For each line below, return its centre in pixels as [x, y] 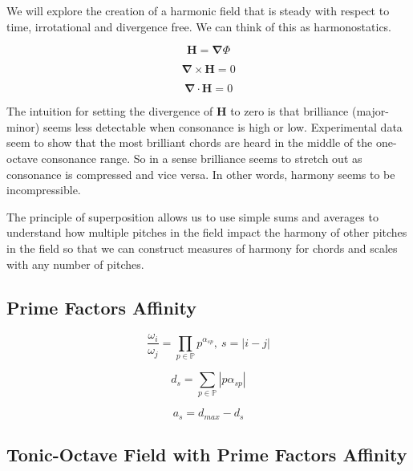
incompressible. [44, 190]
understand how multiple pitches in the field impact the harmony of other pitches [207, 232]
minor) [23, 126]
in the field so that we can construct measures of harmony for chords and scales [202, 248]
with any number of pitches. [75, 264]
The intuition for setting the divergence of [110, 111]
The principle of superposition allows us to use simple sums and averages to [192, 216]
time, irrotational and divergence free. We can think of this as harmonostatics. [199, 26]
